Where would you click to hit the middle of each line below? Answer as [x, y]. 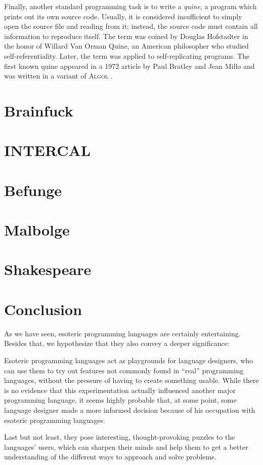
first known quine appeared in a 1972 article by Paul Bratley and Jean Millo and [129, 66]
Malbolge [37, 230]
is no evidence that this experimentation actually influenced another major [120, 390]
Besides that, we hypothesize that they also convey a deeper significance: [117, 343]
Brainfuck [39, 110]
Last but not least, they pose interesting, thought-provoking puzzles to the [120, 437]
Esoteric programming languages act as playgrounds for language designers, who [129, 360]
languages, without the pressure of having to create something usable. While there [131, 380]
